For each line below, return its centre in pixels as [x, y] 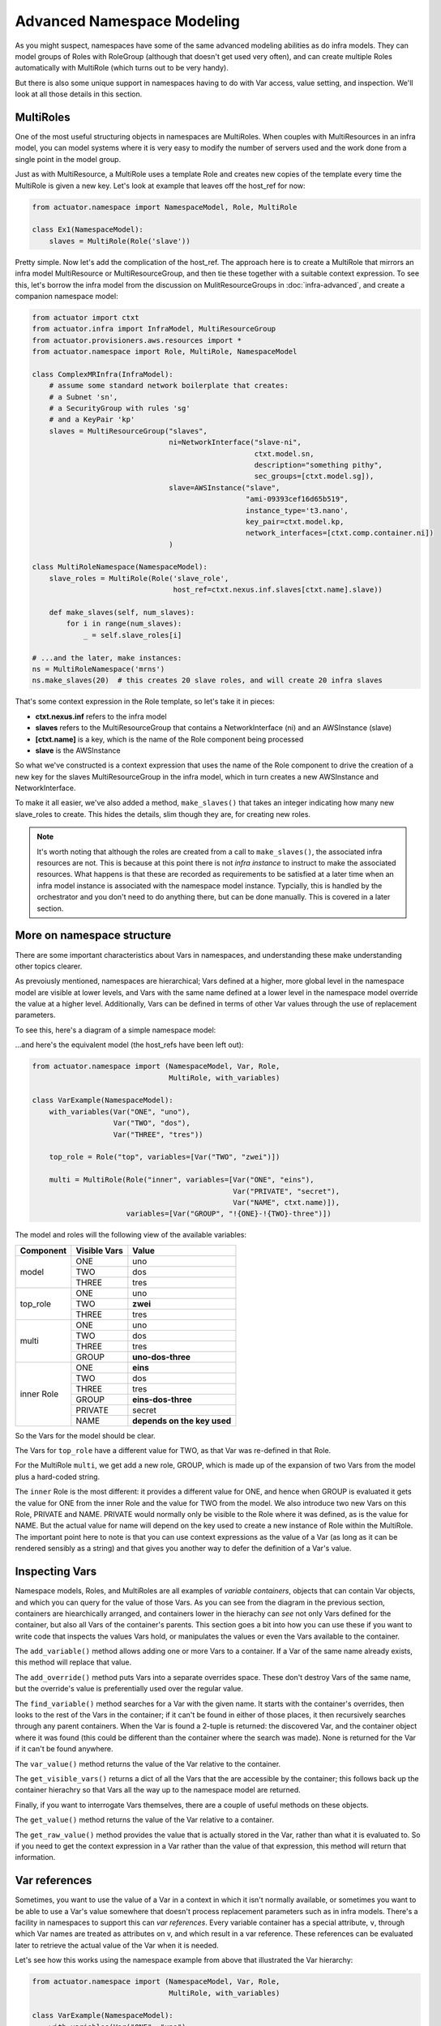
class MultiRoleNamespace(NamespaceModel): [120, 567]
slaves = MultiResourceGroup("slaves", [128, 431]
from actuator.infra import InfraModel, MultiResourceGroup [154, 329]
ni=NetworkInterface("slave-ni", [235, 442]
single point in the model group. [68, 159]
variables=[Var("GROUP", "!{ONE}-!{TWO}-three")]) [229, 1214]
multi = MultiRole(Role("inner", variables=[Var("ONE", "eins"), [182, 1180]
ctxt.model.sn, [284, 453]
